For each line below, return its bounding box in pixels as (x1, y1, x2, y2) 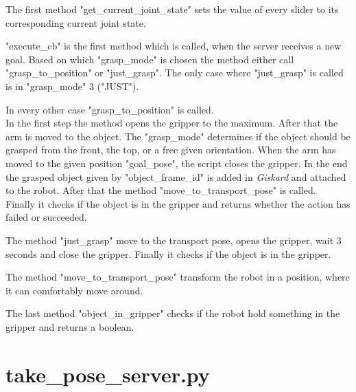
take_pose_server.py (5, 360, 210, 388)
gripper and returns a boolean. (5, 319, 134, 334)
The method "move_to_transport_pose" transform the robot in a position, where (5, 270, 350, 284)
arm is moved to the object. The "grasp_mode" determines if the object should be (5, 129, 351, 143)
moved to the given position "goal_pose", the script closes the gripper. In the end (5, 155, 348, 170)
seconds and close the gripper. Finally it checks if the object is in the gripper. (5, 246, 331, 261)
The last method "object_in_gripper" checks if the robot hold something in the (5, 306, 340, 320)
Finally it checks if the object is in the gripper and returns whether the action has (5, 196, 351, 210)
